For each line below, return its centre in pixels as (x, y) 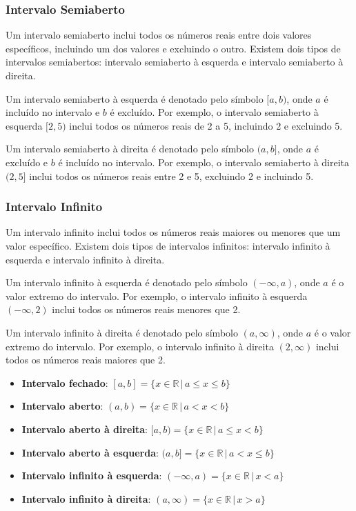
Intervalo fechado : (65, 382)
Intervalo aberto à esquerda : (90, 452)
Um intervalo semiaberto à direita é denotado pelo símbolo (130, 149)
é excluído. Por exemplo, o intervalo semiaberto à (214, 112)
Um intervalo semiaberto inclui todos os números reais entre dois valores (159, 35)
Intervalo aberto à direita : (85, 429)
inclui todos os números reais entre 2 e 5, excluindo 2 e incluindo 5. (171, 176)
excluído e (27, 162)
